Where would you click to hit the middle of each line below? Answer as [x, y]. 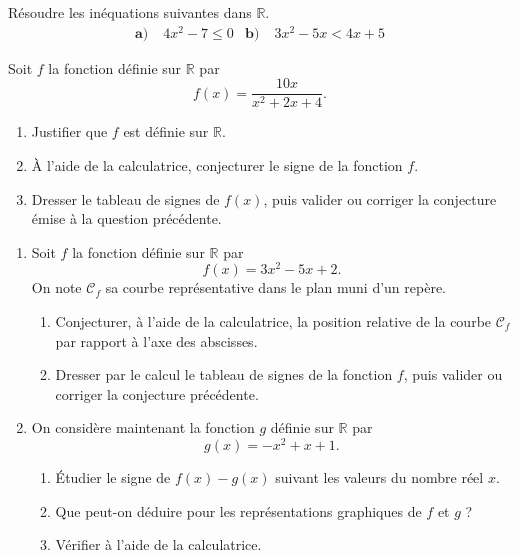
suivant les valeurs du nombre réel [379, 477]
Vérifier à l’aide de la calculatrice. [158, 544]
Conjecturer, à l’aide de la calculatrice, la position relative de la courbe [273, 321]
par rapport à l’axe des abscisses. [156, 340]
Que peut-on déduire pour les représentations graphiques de [238, 510]
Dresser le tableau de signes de [125, 198]
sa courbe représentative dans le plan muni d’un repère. [275, 287]
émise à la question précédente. [126, 218]
